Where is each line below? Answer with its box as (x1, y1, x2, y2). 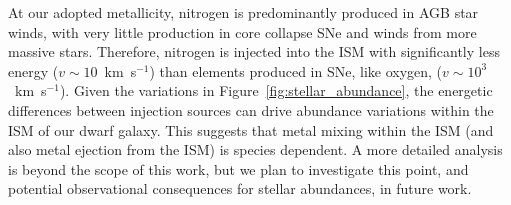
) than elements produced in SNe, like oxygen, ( (149, 60, 443, 81)
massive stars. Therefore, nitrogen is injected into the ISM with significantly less (8, 41, 500, 62)
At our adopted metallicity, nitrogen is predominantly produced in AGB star (8, 2, 479, 22)
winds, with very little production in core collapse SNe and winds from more (8, 21, 477, 42)
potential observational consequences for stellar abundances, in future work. (8, 178, 472, 199)
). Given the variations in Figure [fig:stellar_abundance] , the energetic (59, 80, 493, 101)
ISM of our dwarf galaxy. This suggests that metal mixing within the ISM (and (8, 119, 494, 140)
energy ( (8, 60, 59, 81)
